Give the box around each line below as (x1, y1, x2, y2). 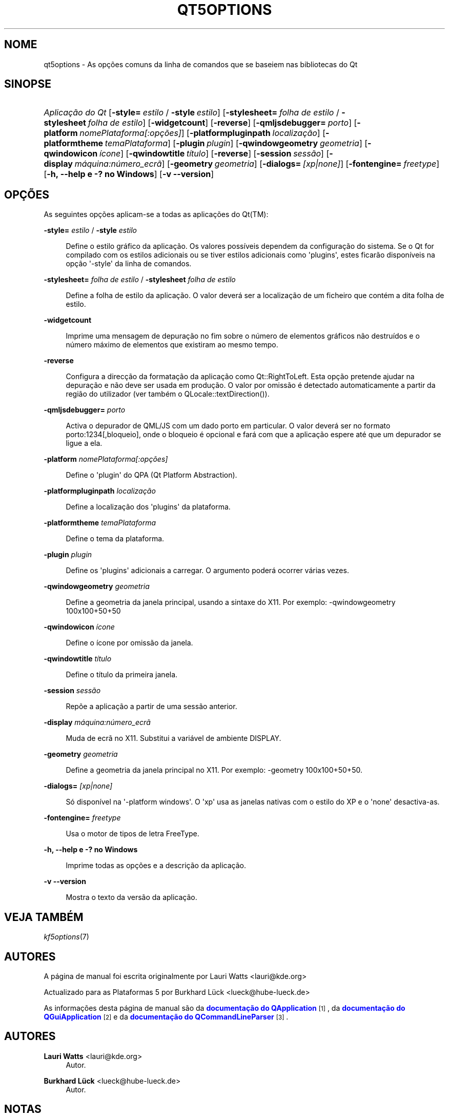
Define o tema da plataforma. (66, 534, 165, 543)
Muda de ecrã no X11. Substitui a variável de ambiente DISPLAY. (66, 734, 281, 743)
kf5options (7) (44, 932, 89, 942)
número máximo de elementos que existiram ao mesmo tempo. (66, 340, 278, 349)
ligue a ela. (66, 439, 103, 448)
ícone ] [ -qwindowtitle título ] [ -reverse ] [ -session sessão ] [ (99, 148, 330, 159)
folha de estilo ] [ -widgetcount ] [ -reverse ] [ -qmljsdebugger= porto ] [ (88, 117, 357, 128)
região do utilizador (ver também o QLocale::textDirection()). (66, 389, 270, 399)
